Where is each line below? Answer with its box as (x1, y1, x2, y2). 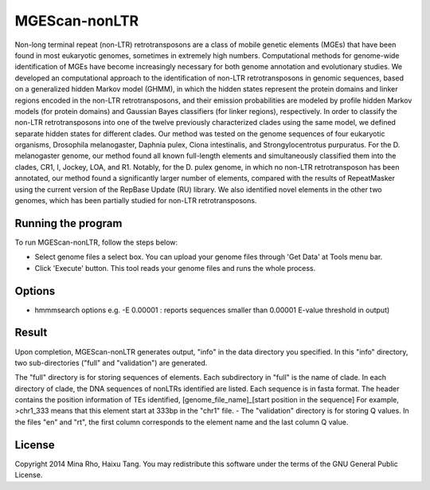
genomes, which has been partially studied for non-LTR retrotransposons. (14, 196, 257, 206)
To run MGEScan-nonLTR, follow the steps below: (14, 237, 178, 247)
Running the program (14, 216, 123, 230)
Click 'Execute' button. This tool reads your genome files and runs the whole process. (34, 263, 316, 272)
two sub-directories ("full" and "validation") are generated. (14, 358, 208, 367)
